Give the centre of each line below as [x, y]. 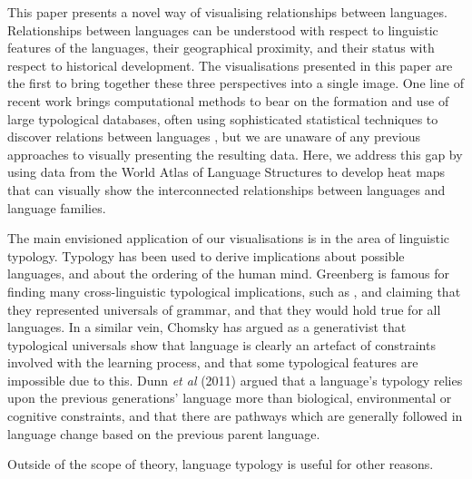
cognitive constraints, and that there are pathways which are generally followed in [235, 416]
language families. [57, 207]
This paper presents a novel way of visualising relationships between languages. [227, 12]
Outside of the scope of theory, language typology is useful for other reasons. [221, 464]
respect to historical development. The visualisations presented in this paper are [230, 65]
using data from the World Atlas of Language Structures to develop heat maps [226, 172]
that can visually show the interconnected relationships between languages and [226, 189]
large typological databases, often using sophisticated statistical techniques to [223, 118]
